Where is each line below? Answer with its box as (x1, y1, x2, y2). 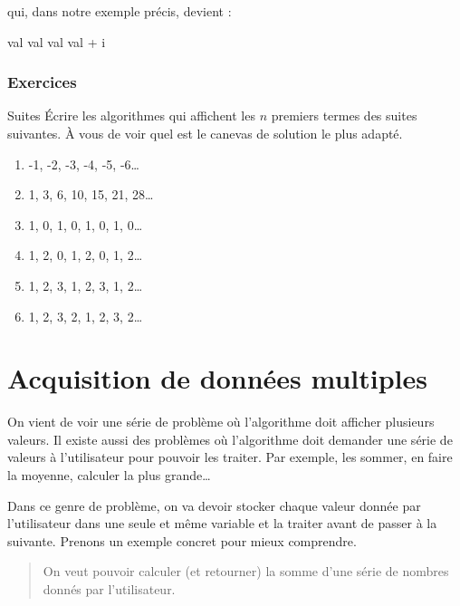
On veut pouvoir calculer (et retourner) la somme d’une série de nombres (43, 562, 449, 581)
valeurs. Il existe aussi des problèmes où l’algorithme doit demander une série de (7, 429, 453, 448)
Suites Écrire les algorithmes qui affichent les (7, 106, 255, 125)
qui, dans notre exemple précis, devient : (7, 2, 232, 20)
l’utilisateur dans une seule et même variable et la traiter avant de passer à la (7, 514, 437, 533)
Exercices (7, 71, 77, 93)
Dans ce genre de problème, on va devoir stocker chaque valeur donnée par (7, 495, 421, 515)
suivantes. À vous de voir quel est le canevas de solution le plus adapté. (7, 124, 403, 142)
